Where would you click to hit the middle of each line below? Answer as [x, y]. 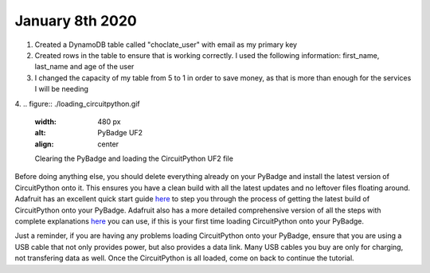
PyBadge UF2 [120, 133]
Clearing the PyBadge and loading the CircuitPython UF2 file [134, 158]
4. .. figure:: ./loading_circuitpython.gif [78, 103]
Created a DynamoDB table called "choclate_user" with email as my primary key [166, 45]
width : [46, 121]
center [108, 144]
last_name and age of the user [84, 67]
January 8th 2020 [76, 21]
